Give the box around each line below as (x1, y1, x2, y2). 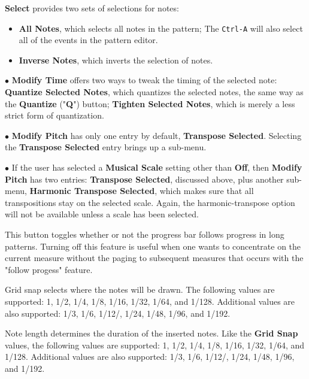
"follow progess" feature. (5, 263, 93, 275)
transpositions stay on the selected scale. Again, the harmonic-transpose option (5, 196, 295, 208)
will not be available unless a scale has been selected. (5, 208, 199, 220)
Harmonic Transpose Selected (29, 184, 155, 197)
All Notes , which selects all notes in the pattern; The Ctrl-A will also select (19, 22, 303, 34)
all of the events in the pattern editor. (19, 34, 158, 46)
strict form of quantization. (5, 109, 104, 122)
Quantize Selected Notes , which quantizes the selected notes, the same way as (5, 86, 304, 98)
